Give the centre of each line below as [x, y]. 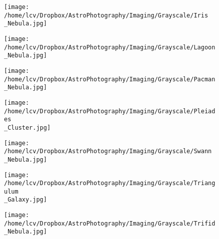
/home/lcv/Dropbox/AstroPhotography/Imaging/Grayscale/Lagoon [110, 47]
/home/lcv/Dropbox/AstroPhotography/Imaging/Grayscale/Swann [108, 151]
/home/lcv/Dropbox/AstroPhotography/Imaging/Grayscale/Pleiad [110, 111]
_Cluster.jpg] [27, 127]
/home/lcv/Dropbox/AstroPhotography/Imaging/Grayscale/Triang [110, 183]
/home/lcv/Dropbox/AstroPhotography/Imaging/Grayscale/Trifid [110, 223]
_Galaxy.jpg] [25, 200]
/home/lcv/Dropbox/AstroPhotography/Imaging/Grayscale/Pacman [110, 79]
